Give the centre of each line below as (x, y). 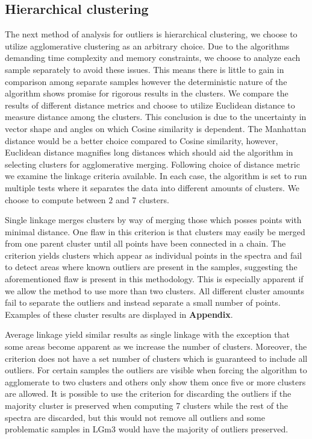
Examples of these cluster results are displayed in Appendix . (119, 314)
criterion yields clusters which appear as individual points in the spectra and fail (154, 255)
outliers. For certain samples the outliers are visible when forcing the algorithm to (156, 370)
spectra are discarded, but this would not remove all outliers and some (135, 417)
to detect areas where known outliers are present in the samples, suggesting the (151, 267)
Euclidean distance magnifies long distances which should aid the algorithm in (149, 152)
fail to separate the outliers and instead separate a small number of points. (143, 302)
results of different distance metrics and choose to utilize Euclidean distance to (150, 105)
